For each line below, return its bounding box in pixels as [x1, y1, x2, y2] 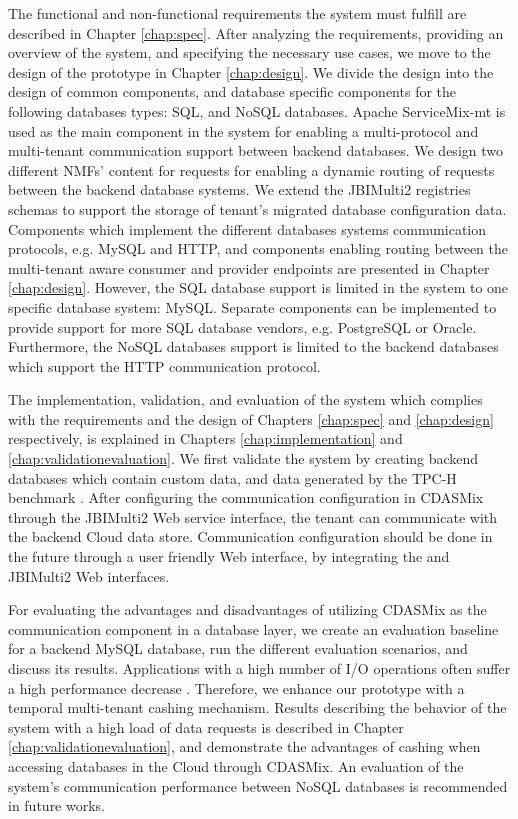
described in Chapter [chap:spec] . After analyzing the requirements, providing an [8, 22, 504, 43]
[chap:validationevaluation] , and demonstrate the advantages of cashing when [8, 736, 481, 757]
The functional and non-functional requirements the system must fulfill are [8, 3, 467, 23]
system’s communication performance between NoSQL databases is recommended [8, 775, 508, 796]
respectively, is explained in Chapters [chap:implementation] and [8, 428, 403, 449]
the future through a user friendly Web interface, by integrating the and [8, 546, 450, 567]
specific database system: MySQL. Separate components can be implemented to [8, 296, 497, 317]
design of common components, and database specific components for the [8, 81, 457, 102]
